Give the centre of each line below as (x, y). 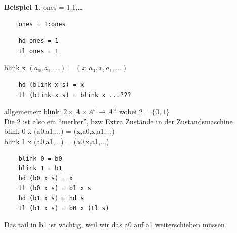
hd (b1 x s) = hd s (51, 198)
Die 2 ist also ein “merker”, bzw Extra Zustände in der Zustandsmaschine (118, 121)
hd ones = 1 (38, 41)
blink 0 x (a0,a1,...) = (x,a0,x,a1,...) (60, 131)
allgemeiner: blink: (33, 111)
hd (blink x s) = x (51, 85)
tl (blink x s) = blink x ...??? (75, 95)
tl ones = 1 (38, 51)
